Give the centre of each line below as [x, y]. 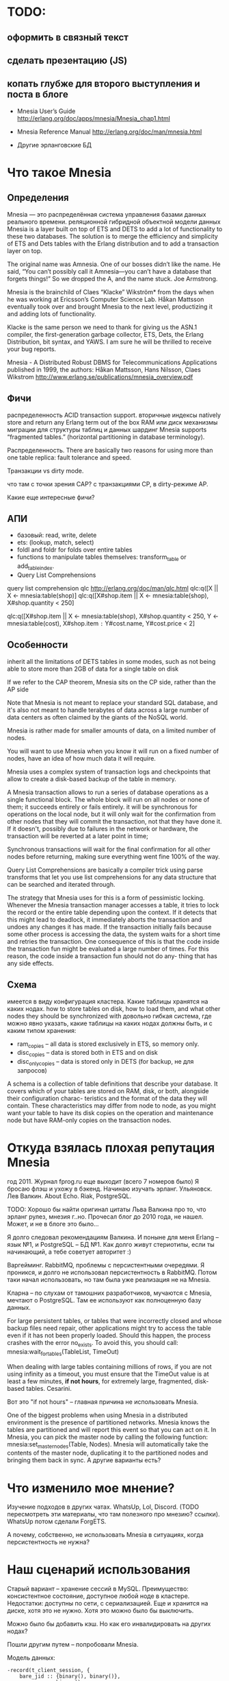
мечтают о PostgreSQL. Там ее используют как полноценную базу [104, 1300]
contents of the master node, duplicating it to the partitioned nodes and [108, 1453]
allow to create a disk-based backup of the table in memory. [92, 778]
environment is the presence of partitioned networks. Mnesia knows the [108, 1422]
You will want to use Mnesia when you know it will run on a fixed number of [113, 751]
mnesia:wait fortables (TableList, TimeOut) [63, 1352]
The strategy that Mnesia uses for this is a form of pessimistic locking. [106, 897]
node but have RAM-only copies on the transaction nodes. [90, 1120]
